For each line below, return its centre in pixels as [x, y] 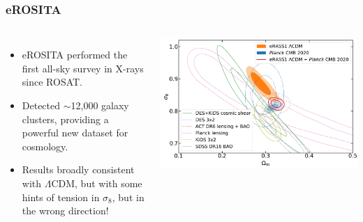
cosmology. [45, 146]
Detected [41, 105]
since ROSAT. [52, 82]
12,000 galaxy [100, 105]
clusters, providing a [65, 119]
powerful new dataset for [75, 133]
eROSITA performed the [75, 55]
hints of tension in [61, 197]
